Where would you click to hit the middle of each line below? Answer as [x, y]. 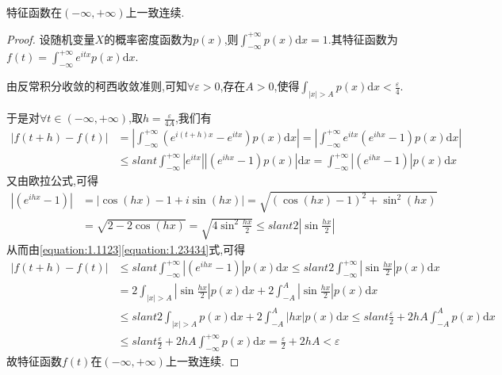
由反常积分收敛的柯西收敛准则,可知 [97, 86]
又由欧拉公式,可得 [52, 180]
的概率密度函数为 [149, 38]
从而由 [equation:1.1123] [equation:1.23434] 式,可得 [126, 249]
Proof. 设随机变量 [51, 38]
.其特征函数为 [363, 38]
